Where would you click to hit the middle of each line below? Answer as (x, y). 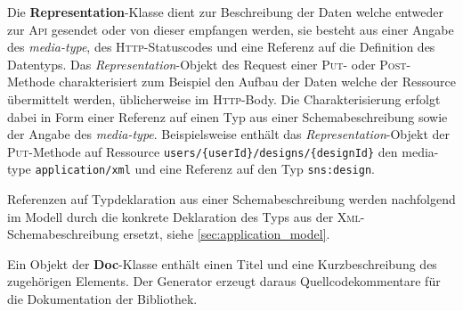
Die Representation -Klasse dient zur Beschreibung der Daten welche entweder (226, 12)
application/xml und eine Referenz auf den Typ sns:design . (205, 169)
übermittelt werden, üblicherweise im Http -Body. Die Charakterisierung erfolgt (224, 98)
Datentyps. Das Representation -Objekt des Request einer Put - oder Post (207, 64)
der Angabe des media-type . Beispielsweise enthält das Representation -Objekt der (228, 134)
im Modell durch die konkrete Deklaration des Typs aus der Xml (184, 216)
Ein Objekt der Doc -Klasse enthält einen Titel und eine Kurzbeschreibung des (222, 263)
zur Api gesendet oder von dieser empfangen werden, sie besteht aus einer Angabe (231, 29)
